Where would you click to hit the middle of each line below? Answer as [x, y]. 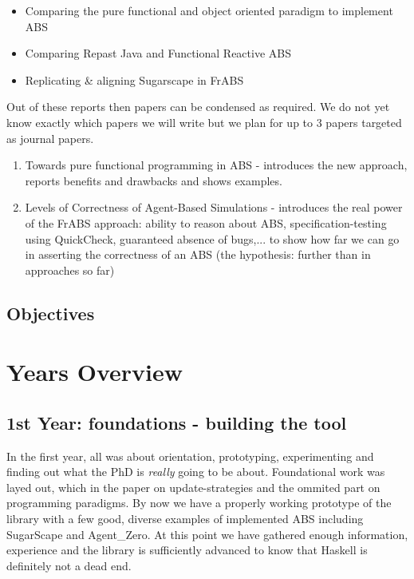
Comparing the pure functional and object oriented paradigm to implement [209, 10]
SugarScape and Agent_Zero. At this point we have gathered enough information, [207, 534]
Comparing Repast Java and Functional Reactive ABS [158, 53]
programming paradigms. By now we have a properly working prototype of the [199, 503]
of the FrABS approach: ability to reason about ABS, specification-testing [206, 222]
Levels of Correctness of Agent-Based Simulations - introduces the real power [214, 207]
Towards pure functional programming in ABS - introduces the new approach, [216, 165]
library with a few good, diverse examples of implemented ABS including [185, 519]
